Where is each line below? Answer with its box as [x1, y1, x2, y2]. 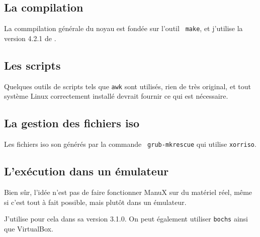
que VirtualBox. [4, 223, 53, 233]
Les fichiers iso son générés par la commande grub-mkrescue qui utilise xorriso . [4, 139, 256, 149]
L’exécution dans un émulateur [4, 163, 169, 179]
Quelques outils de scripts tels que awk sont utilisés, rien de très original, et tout [4, 81, 251, 91]
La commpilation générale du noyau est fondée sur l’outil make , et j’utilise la [4, 23, 243, 34]
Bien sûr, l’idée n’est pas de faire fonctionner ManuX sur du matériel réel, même [4, 186, 252, 197]
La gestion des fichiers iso [4, 115, 140, 131]
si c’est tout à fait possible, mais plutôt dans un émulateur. [4, 196, 187, 207]
